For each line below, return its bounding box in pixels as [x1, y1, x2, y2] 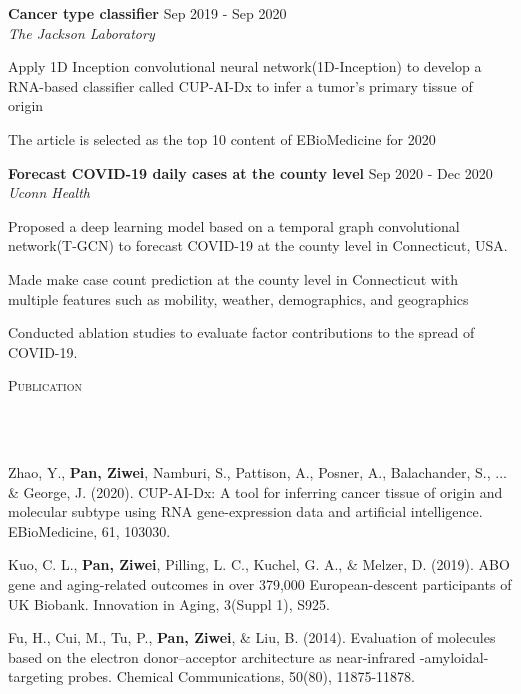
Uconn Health [8, 182, 90, 203]
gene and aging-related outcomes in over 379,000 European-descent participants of [8, 574, 512, 595]
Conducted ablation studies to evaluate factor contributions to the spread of [8, 322, 475, 343]
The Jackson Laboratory [8, 22, 155, 43]
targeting [8, 666, 64, 687]
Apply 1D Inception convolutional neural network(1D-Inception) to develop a [8, 56, 482, 77]
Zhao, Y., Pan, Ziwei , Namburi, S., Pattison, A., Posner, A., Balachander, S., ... [8, 462, 507, 483]
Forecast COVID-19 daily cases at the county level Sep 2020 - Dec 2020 [8, 162, 493, 183]
